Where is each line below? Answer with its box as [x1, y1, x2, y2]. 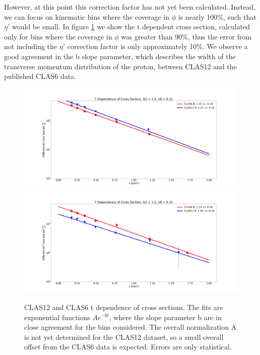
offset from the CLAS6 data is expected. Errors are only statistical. [24, 341, 232, 352]
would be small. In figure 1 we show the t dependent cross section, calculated [12, 21, 250, 32]
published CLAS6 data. [4, 71, 77, 81]
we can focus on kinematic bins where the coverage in [4, 11, 170, 22]
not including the [4, 41, 57, 52]
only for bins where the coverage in [4, 31, 112, 41]
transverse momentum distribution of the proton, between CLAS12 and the [4, 61, 237, 71]
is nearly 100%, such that [178, 11, 256, 22]
